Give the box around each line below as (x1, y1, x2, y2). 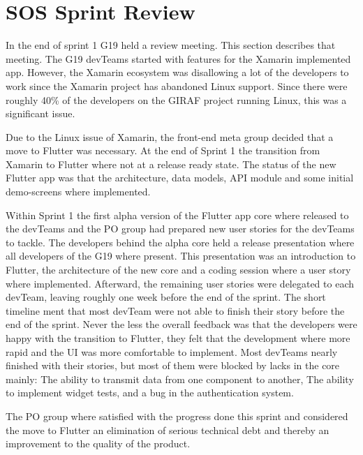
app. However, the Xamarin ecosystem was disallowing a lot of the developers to (6, 65, 349, 80)
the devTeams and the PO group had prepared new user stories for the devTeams (6, 221, 355, 236)
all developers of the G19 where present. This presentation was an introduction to (6, 248, 356, 263)
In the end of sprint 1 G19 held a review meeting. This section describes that (6, 38, 336, 52)
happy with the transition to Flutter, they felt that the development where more (6, 331, 350, 345)
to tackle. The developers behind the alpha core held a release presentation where (6, 234, 355, 249)
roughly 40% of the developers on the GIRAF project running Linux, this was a (6, 92, 347, 107)
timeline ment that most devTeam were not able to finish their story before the (6, 303, 345, 318)
